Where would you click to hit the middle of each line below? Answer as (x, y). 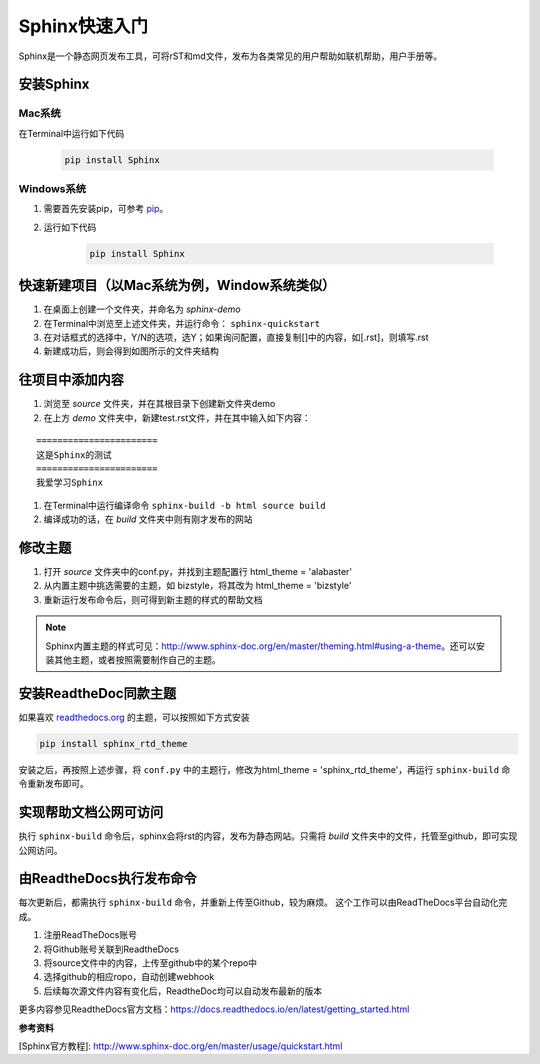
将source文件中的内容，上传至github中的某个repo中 (150, 963)
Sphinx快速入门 (83, 26)
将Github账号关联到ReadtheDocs (111, 949)
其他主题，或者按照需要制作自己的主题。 (137, 659)
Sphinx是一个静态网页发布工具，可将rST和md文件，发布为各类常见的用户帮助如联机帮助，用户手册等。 (230, 56)
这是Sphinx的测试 (74, 454)
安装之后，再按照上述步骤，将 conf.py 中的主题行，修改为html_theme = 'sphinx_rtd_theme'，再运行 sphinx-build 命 (264, 769)
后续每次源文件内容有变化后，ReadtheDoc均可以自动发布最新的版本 (183, 991)
